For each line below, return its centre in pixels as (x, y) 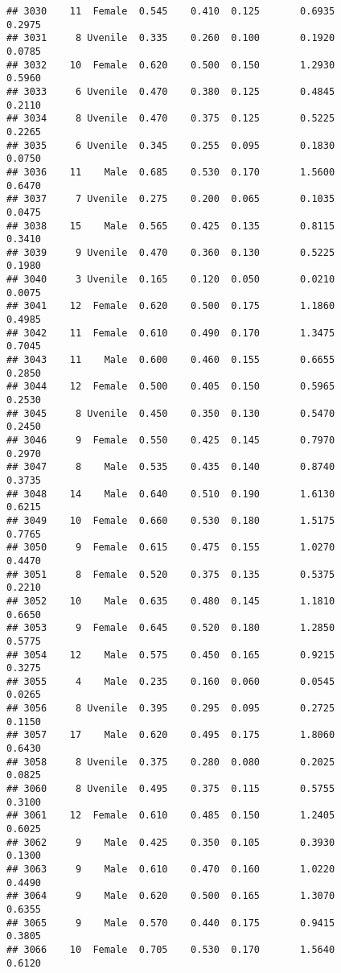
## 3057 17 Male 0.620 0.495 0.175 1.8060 (171, 735)
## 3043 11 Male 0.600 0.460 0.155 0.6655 (171, 360)
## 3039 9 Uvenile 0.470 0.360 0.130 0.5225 (171, 252)
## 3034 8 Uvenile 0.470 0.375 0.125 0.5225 (171, 119)
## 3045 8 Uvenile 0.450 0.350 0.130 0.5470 (171, 413)
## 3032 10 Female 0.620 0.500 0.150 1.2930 (171, 65)
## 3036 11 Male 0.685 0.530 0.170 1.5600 (171, 172)
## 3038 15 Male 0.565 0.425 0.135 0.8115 (171, 226)
